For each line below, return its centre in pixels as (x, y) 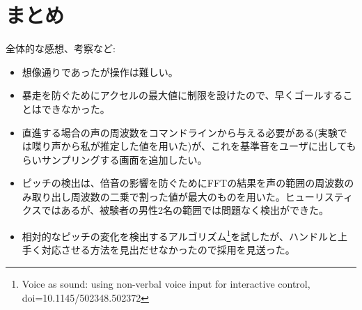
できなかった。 (76, 108)
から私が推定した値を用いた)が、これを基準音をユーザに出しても (208, 146)
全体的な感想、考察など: (61, 48)
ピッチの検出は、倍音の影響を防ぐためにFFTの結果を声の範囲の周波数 (183, 183)
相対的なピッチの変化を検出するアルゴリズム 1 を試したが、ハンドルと (180, 235)
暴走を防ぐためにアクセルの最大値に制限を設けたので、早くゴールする (182, 95)
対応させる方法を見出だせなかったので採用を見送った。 (168, 250)
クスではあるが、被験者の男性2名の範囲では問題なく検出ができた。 (175, 210)
